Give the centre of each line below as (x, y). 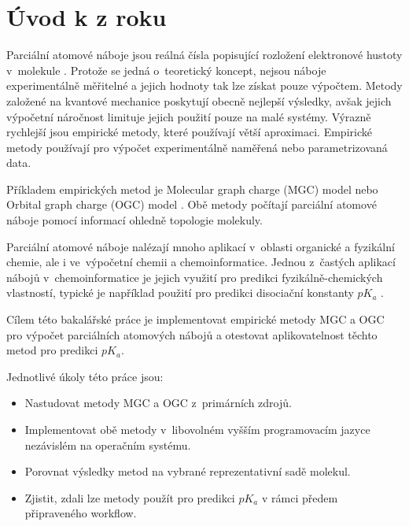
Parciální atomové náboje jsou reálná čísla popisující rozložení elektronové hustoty (204, 55)
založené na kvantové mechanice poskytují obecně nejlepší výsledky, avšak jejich (199, 100)
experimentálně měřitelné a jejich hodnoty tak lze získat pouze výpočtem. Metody (204, 85)
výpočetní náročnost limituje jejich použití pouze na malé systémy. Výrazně (189, 116)
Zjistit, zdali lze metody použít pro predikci (130, 497)
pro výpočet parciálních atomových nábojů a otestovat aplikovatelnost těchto (192, 334)
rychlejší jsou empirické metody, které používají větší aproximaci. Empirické (189, 132)
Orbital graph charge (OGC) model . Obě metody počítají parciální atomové (192, 204)
